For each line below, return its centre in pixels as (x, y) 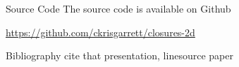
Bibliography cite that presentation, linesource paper (119, 55)
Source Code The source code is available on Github (118, 8)
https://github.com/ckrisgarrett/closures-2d (100, 32)
